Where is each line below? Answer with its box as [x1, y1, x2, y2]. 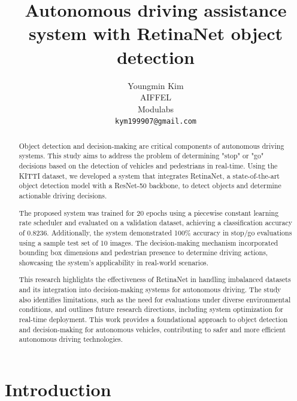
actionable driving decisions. [19, 191, 107, 201]
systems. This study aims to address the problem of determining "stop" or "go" [19, 151, 264, 161]
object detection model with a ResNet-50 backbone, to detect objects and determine [19, 180, 281, 191]
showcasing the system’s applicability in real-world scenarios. [19, 257, 209, 267]
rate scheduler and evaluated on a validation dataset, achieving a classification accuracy [19, 218, 292, 228]
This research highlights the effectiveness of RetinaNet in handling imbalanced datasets [19, 274, 291, 284]
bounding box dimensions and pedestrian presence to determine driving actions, [19, 247, 268, 258]
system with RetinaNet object [29, 21, 283, 45]
